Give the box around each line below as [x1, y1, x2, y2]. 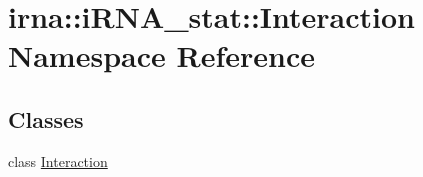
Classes [8, 103, 84, 134]
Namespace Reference [8, 35, 315, 76]
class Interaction [8, 150, 108, 171]
